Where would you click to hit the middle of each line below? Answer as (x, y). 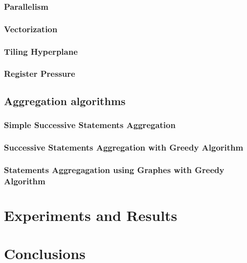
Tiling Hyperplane (41, 51)
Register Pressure (40, 74)
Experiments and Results (91, 215)
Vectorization (31, 29)
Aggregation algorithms (65, 100)
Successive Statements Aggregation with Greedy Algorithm (124, 147)
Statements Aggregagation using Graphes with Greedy (114, 169)
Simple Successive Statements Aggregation (90, 125)
